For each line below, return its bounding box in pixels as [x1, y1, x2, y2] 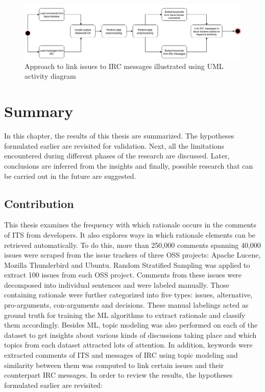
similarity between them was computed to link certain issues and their [4, 359, 224, 370]
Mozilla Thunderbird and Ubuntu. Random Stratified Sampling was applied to [4, 259, 250, 270]
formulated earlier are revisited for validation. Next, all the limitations [4, 140, 224, 151]
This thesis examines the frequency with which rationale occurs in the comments [4, 219, 257, 230]
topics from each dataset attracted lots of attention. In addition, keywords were [4, 339, 253, 350]
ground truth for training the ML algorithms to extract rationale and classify [4, 309, 246, 320]
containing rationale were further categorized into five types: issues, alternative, [4, 289, 253, 300]
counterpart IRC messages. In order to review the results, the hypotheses [4, 370, 233, 380]
